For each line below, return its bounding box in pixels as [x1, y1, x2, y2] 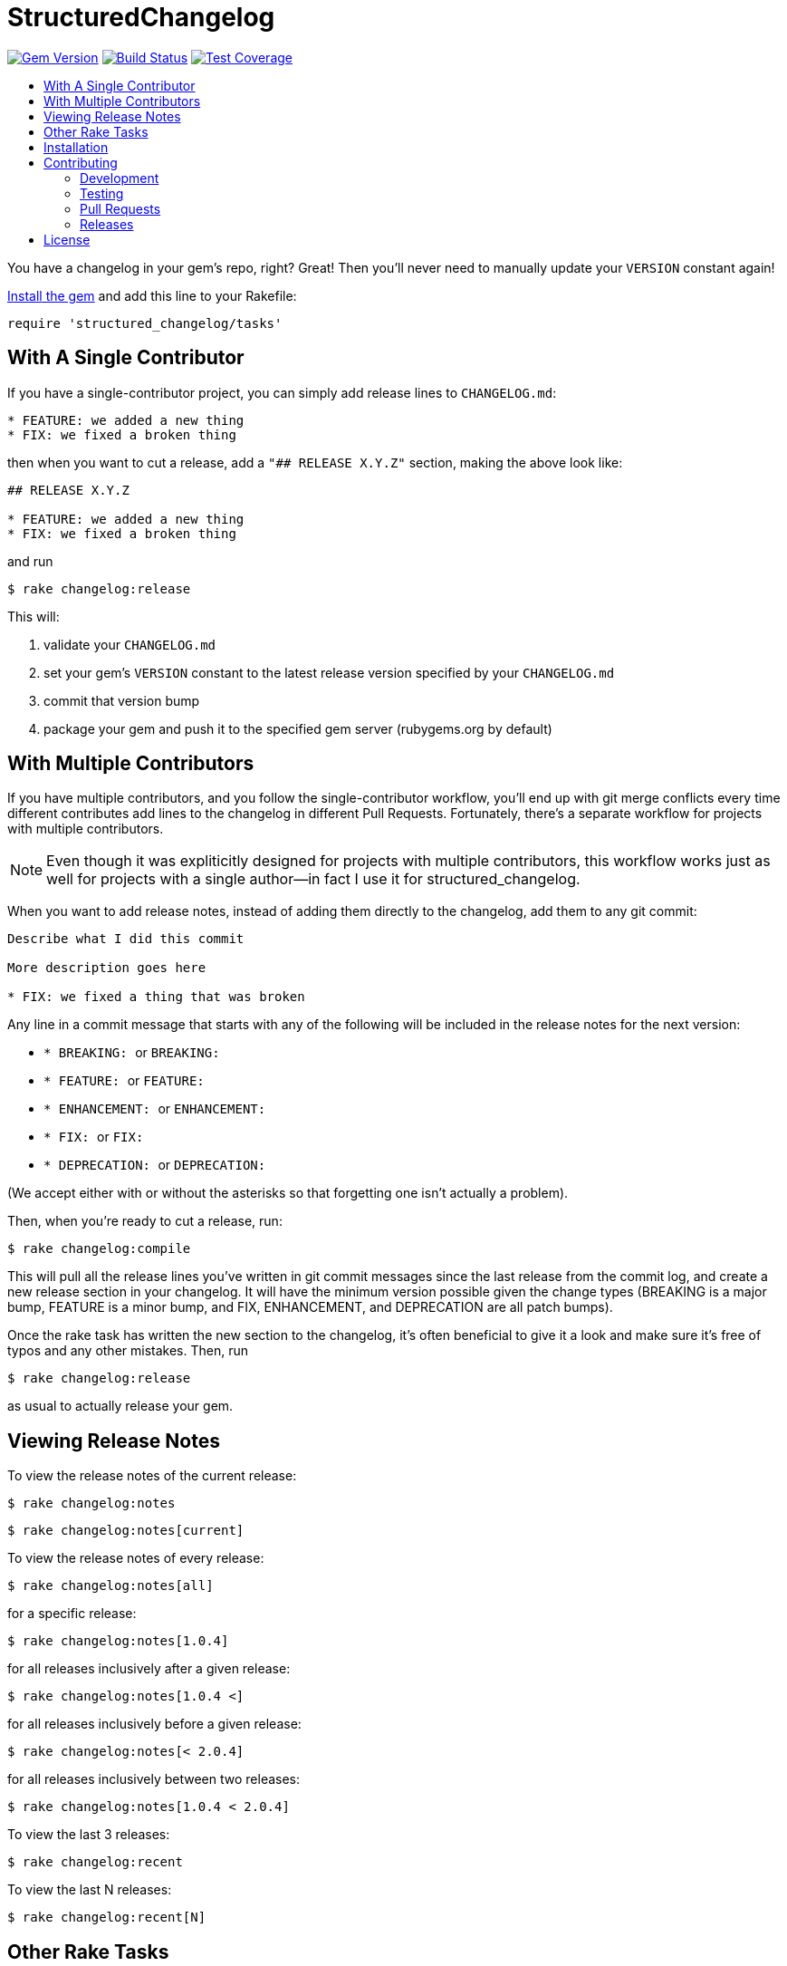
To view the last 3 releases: [7, 1826, 170, 1843]
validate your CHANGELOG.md [43, 636, 216, 652]
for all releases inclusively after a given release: [7, 1661, 291, 1677]
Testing [80, 185, 124, 201]
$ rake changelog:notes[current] [7, 1523, 245, 1538]
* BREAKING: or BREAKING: [43, 1045, 220, 1061]
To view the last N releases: [7, 1882, 172, 1898]
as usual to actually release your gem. [7, 1398, 234, 1414]
